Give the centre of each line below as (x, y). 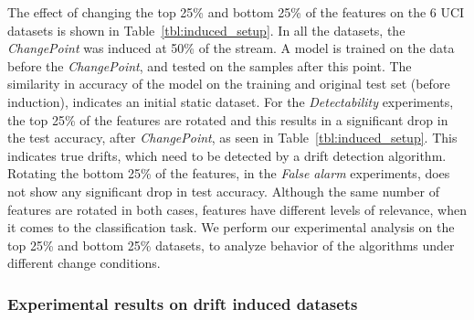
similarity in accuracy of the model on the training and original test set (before (229, 84)
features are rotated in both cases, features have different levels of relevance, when (237, 209)
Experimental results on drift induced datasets (183, 303)
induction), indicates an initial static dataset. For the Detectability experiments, (231, 101)
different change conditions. (84, 263)
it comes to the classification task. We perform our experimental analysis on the (231, 227)
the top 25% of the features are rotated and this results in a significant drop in (228, 119)
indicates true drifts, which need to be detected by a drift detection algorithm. (227, 155)
